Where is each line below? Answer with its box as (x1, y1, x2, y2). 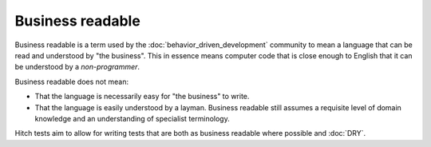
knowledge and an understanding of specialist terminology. (34, 113, 231, 123)
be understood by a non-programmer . (14, 62, 140, 72)
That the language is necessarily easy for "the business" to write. (34, 92, 250, 101)
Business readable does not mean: (14, 77, 129, 86)
